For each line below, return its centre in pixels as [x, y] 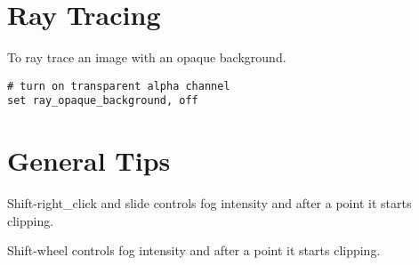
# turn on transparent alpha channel [119, 86]
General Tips [89, 161]
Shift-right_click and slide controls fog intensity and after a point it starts [209, 203]
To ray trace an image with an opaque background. [147, 57]
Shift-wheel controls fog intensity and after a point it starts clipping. [194, 250]
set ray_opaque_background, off [103, 101]
